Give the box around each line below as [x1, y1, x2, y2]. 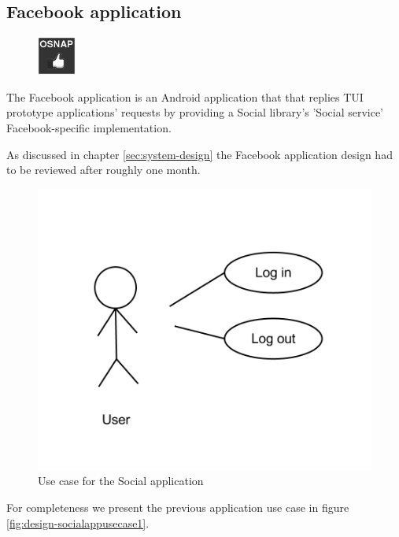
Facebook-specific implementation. [6, 119, 172, 135]
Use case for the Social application [38, 472, 204, 489]
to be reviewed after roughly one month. [6, 161, 201, 178]
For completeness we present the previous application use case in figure [6, 498, 349, 515]
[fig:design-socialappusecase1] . [6, 514, 150, 531]
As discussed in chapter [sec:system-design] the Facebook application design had [6, 146, 393, 162]
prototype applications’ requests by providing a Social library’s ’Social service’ [6, 104, 384, 120]
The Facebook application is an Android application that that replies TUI [6, 88, 364, 105]
